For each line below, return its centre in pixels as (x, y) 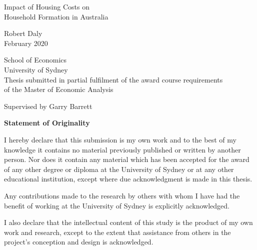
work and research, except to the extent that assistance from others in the (117, 232)
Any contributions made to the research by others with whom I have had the (122, 195)
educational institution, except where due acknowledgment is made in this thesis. (128, 179)
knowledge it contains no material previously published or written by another (122, 149)
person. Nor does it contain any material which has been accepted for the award (127, 159)
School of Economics (35, 60)
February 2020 (26, 43)
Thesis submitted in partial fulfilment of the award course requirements (113, 79)
